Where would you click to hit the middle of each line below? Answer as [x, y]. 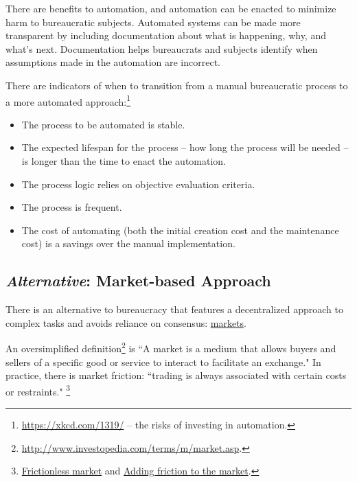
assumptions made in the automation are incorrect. [113, 62]
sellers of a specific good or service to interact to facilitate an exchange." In [163, 361]
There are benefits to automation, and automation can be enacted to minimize [171, 8]
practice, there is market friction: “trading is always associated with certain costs [176, 375]
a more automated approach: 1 [68, 100]
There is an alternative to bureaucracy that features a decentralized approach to [174, 309]
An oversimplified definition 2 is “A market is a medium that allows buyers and [171, 347]
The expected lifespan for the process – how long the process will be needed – [185, 147]
